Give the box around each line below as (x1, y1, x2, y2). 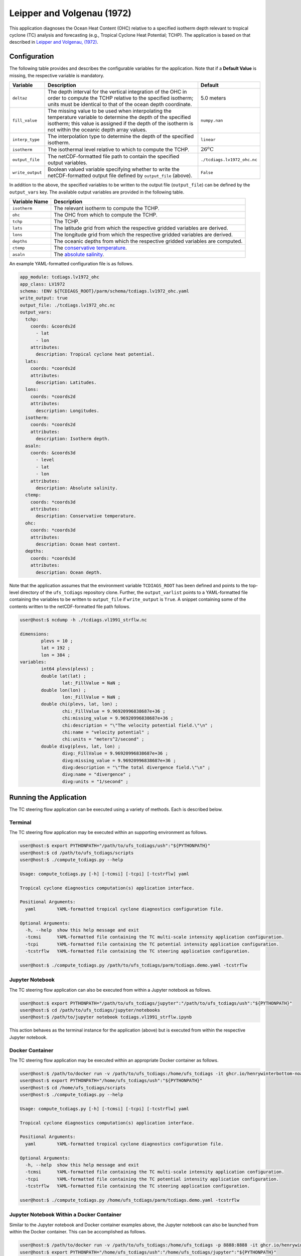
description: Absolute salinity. (36, 485, 118, 491)
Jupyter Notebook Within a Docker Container (9, 1211, 122, 1218)
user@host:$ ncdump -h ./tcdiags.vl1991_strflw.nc (20, 617, 147, 622)
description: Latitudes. (36, 380, 97, 385)
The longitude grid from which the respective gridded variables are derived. (54, 231, 233, 238)
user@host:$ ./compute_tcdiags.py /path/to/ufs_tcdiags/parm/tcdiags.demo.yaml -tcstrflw (20, 962, 248, 968)
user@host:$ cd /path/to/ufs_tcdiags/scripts (20, 850, 134, 856)
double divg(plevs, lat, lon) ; (41, 744, 120, 749)
